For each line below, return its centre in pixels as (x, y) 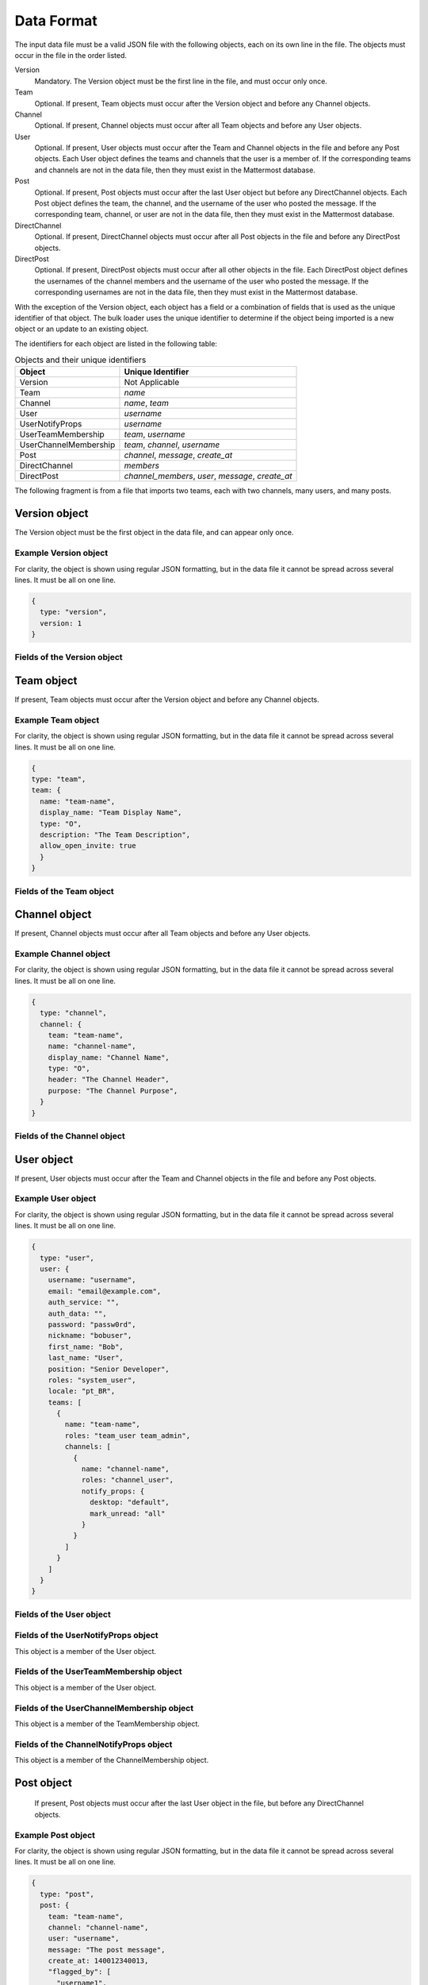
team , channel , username (172, 445)
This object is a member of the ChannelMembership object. (112, 1760)
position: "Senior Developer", (109, 1369)
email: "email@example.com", (105, 1291)
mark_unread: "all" (128, 1513)
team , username (155, 434)
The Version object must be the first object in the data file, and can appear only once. (154, 533)
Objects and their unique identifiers (80, 360)
